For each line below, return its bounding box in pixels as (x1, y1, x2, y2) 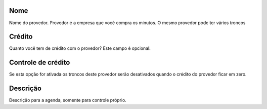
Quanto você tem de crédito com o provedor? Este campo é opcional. (9, 45, 151, 51)
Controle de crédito (9, 58, 70, 67)
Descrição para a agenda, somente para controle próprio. (9, 97, 127, 103)
